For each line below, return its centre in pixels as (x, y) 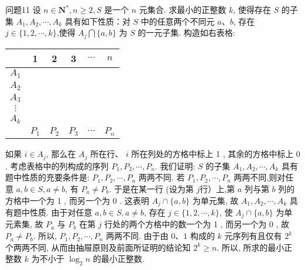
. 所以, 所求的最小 (251, 247)
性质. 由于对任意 (61, 212)
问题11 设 (23, 9)
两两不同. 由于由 (137, 236)
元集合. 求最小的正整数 (183, 9)
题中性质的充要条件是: (47, 177)
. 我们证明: (175, 165)
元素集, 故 (24, 224)
